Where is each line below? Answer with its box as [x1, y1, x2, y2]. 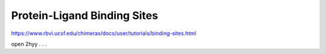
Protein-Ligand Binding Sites [11, 9, 158, 22]
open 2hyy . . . [11, 40, 47, 47]
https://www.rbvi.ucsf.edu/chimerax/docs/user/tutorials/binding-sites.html [11, 30, 196, 37]
